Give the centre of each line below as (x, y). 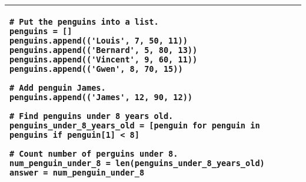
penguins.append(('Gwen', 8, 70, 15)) (96, 69)
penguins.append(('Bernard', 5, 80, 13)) (104, 50)
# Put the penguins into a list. (84, 22)
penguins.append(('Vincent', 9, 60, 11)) (104, 59)
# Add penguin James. (58, 88)
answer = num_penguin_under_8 (77, 173)
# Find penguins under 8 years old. (92, 116)
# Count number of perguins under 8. (94, 154)
